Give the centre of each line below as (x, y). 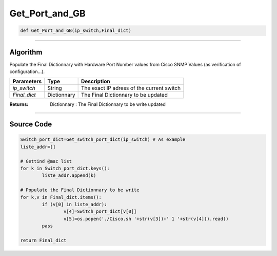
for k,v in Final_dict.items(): (61, 197)
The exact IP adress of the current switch (131, 88)
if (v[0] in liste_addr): (74, 204)
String (55, 88)
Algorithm (26, 52)
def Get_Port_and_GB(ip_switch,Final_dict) (76, 31)
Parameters (27, 81)
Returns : (19, 104)
